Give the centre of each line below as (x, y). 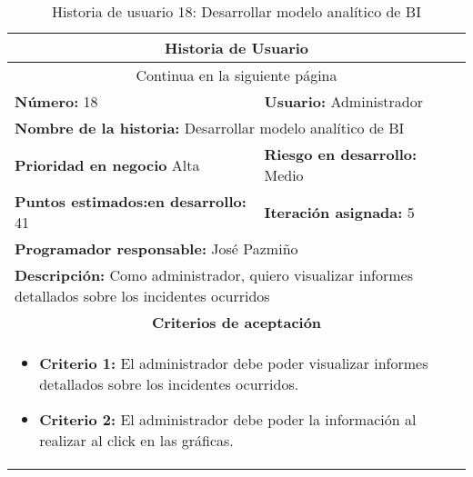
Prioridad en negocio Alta (107, 164)
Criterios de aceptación (236, 322)
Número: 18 (56, 101)
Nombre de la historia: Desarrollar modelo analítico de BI (210, 128)
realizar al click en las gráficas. (136, 440)
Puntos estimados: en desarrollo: (131, 201)
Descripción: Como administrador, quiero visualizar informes (214, 275)
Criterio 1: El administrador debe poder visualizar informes (234, 363)
